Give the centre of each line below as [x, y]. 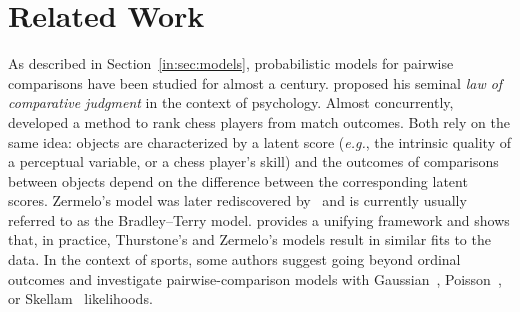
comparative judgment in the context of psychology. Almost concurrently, [231, 102]
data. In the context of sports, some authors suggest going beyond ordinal [234, 259]
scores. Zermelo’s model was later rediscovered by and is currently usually [237, 200]
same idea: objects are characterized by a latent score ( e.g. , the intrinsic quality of [260, 141]
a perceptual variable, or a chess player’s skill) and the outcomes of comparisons [253, 161]
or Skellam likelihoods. [80, 298]
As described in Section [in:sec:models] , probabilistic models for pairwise [231, 63]
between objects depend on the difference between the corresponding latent [238, 180]
